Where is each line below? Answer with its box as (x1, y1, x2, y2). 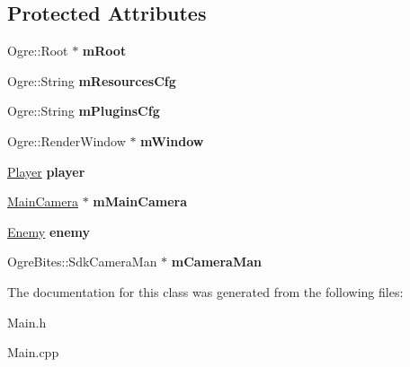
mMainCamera (93, 192, 187, 211)
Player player (7, 162, 85, 180)
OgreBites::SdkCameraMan (7, 252, 157, 271)
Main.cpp (7, 343, 59, 362)
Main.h (7, 312, 47, 331)
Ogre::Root (7, 41, 68, 60)
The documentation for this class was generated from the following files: (7, 282, 404, 301)
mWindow (140, 131, 204, 150)
